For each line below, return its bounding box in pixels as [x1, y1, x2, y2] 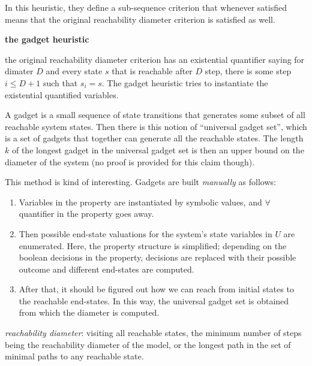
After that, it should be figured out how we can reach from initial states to [19, 283, 294, 295]
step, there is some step [205, 65, 292, 77]
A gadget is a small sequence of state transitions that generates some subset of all [5, 108, 305, 121]
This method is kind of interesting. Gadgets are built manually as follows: [5, 176, 276, 188]
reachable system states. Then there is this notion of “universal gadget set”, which [5, 120, 307, 132]
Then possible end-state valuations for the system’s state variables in [19, 227, 272, 240]
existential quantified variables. [5, 88, 119, 101]
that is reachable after [112, 65, 193, 77]
